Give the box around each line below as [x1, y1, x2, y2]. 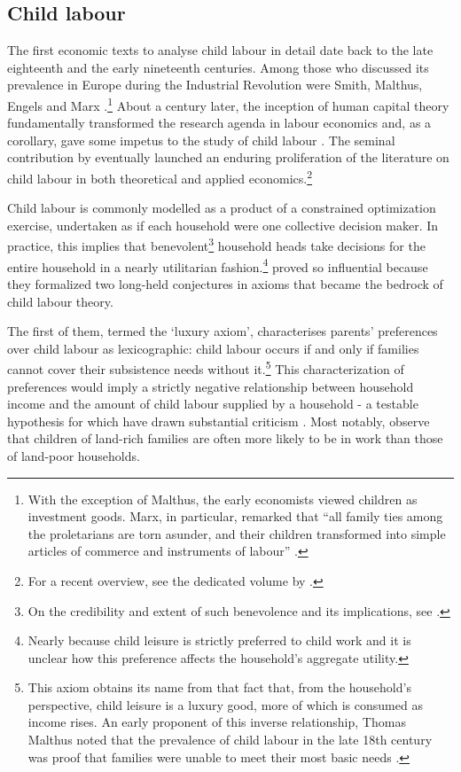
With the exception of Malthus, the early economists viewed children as [27, 489, 418, 508]
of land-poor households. [7, 446, 140, 464]
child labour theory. [7, 292, 113, 310]
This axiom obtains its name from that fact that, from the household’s [27, 678, 411, 697]
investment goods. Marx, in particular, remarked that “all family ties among [27, 507, 443, 526]
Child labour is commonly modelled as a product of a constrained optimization [7, 199, 436, 217]
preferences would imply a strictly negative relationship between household [7, 377, 414, 395]
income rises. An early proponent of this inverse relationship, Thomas [27, 713, 406, 731]
